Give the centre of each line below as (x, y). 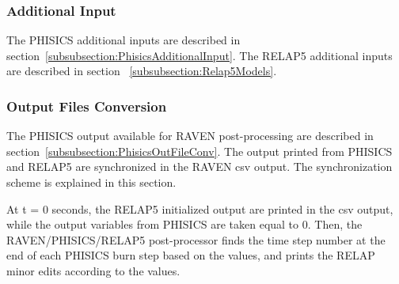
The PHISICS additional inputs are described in (123, 40)
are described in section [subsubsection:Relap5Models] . (142, 71)
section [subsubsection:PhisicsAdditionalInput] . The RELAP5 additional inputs (199, 55)
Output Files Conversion (87, 106)
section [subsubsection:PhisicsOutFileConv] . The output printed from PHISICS (199, 151)
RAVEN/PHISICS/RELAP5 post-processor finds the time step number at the (196, 239)
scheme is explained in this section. (91, 182)
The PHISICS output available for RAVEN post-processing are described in (190, 136)
